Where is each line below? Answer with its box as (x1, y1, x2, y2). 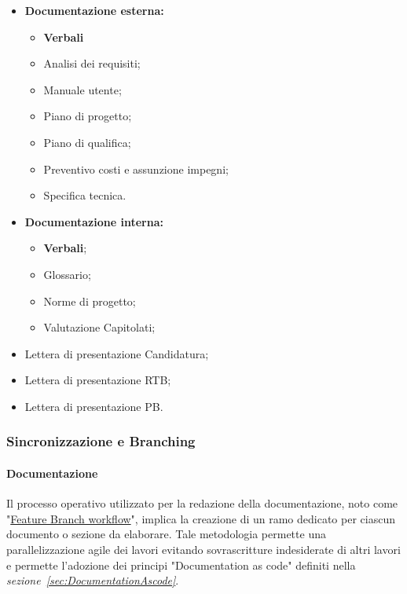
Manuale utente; (43, 81, 122, 97)
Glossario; (43, 266, 91, 282)
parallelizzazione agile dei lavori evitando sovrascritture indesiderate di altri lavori (6, 541, 401, 557)
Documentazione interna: (24, 213, 163, 229)
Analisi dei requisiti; (43, 55, 141, 71)
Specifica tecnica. (43, 187, 126, 203)
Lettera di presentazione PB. (24, 398, 163, 414)
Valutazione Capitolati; (43, 319, 156, 335)
